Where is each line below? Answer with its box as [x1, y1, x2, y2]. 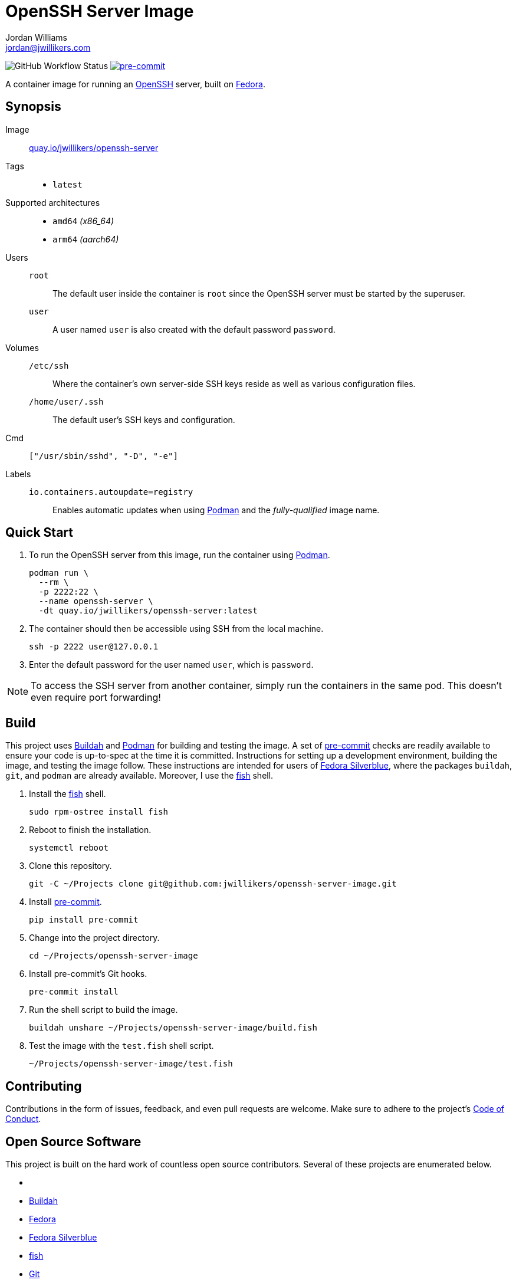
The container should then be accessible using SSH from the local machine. [29, 624, 324, 634]
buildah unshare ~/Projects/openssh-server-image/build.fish [29, 1023, 317, 1033]
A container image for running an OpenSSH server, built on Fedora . [5, 78, 265, 89]
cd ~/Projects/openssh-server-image [29, 951, 198, 961]
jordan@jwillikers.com [5, 42, 91, 52]
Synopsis [5, 99, 61, 114]
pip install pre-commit [29, 915, 139, 925]
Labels [5, 468, 31, 479]
